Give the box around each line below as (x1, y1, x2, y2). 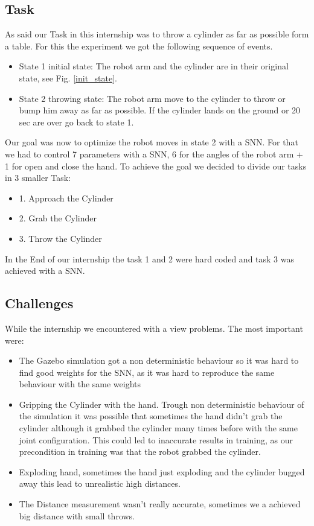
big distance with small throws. (19, 509, 135, 522)
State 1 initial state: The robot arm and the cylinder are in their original (19, 60, 289, 72)
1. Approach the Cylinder (19, 191, 114, 204)
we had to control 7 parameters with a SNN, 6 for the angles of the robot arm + (5, 147, 303, 160)
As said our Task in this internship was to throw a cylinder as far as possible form (5, 28, 309, 40)
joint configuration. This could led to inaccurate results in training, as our (19, 433, 293, 446)
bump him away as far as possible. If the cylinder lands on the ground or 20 (19, 104, 301, 116)
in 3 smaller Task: (5, 171, 71, 184)
